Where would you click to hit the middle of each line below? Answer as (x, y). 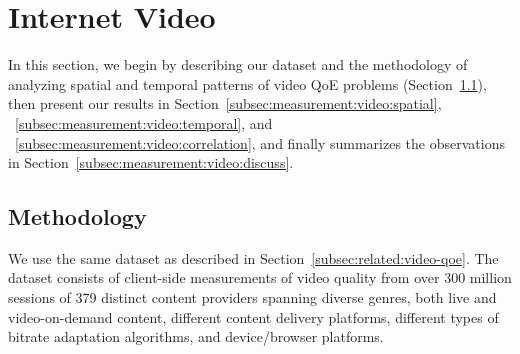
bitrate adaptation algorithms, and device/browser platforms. (196, 336)
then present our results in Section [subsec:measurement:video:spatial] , (225, 103)
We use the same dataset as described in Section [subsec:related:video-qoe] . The (253, 257)
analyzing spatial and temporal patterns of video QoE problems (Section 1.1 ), (247, 83)
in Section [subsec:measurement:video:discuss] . (151, 162)
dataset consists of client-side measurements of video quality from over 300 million (260, 277)
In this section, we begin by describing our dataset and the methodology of (238, 64)
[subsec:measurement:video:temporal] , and (144, 122)
